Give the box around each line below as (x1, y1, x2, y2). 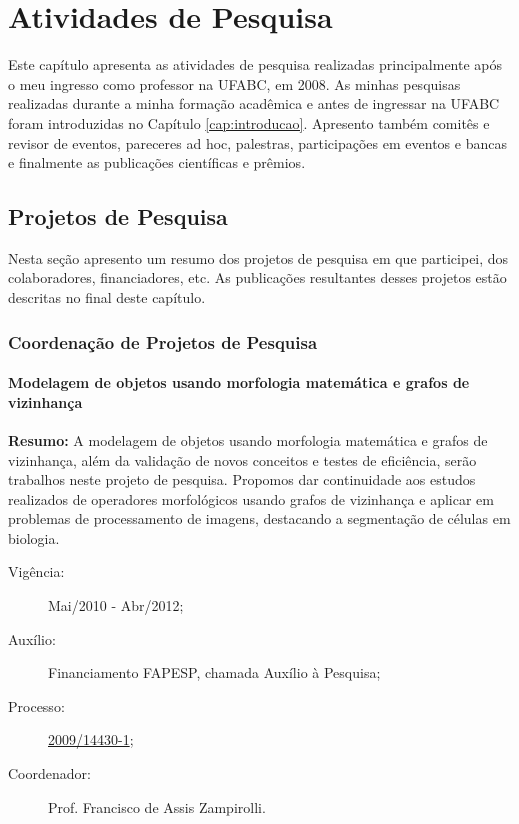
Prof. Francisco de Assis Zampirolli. (48, 796, 266, 817)
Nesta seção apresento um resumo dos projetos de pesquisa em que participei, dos (8, 247, 509, 268)
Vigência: (8, 561, 65, 582)
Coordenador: (8, 763, 91, 784)
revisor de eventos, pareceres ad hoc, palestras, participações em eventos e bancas (8, 132, 507, 153)
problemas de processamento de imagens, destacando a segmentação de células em (8, 508, 511, 529)
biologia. (8, 527, 60, 548)
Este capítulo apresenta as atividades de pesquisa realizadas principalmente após (8, 54, 503, 75)
